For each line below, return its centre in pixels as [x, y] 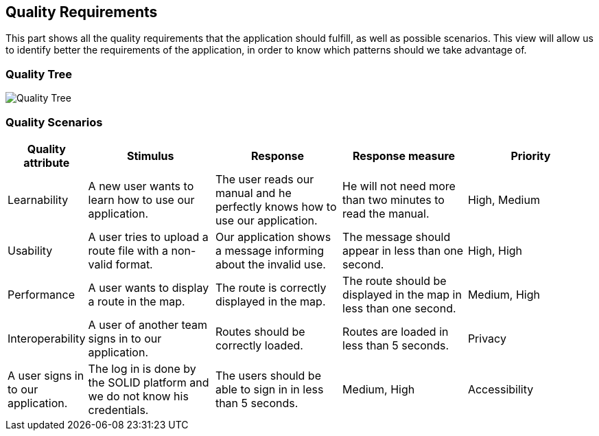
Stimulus [151, 156]
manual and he [253, 193]
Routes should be [260, 331]
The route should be [395, 280]
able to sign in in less [269, 389]
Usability [30, 250]
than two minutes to [394, 199]
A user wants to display [149, 287]
